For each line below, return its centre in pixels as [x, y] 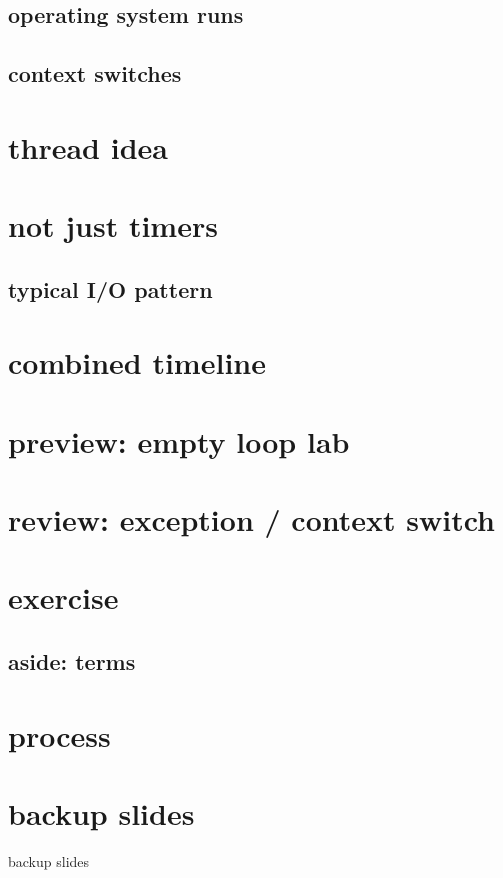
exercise [63, 597]
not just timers [113, 225]
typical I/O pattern [110, 288]
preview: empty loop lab [179, 440]
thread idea [88, 146]
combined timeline [137, 362]
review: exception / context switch [251, 519]
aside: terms [72, 660]
